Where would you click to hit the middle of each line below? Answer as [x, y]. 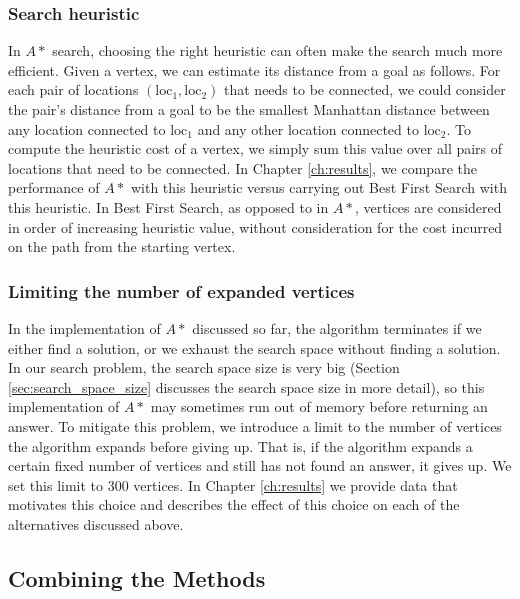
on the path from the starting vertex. [122, 246]
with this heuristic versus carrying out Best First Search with [318, 187]
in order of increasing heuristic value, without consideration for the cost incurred [255, 226]
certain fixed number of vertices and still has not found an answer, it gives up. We [260, 465]
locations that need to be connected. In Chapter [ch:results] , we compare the [242, 167]
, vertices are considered [428, 206]
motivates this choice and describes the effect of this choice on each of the [234, 504]
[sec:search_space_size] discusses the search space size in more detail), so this [246, 386]
